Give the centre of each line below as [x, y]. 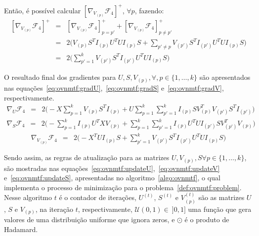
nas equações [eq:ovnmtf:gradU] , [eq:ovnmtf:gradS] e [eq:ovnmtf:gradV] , [114, 88]
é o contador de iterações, [98, 197]
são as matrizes [221, 197]
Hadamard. [21, 229]
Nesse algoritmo [28, 197]
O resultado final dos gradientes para [60, 77]
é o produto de [207, 219]
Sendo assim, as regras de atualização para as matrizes [87, 157]
